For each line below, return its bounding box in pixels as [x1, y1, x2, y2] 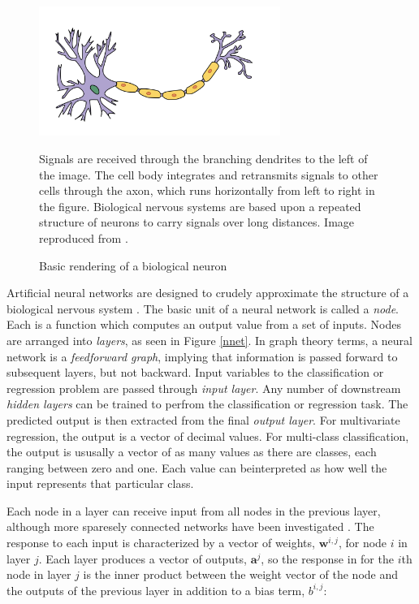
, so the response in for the [261, 550, 394, 567]
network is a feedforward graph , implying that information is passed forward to [6, 347, 398, 365]
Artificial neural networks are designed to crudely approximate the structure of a [6, 284, 409, 301]
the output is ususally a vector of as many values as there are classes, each [6, 443, 377, 460]
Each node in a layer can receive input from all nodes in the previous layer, [6, 502, 381, 519]
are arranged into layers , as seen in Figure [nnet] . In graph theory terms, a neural [6, 331, 413, 348]
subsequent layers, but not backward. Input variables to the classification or [6, 364, 384, 381]
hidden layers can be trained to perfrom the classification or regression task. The [6, 395, 408, 412]
